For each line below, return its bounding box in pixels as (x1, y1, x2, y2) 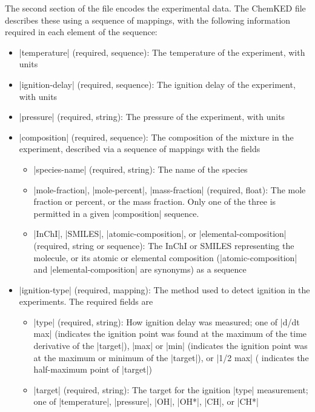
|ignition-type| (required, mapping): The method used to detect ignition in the (19, 283, 310, 296)
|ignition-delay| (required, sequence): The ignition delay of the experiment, (19, 78, 296, 90)
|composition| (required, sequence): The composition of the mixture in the (19, 130, 294, 143)
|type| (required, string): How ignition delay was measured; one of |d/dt (33, 315, 300, 328)
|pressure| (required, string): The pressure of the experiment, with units (19, 110, 285, 123)
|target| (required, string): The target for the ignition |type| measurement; (33, 383, 308, 396)
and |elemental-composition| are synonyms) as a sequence (33, 263, 247, 276)
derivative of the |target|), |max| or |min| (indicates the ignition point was (33, 339, 308, 352)
